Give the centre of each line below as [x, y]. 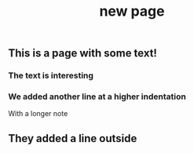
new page [132, 11]
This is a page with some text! [82, 53]
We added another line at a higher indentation [97, 97]
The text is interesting [51, 75]
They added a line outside [73, 138]
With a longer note [38, 114]
